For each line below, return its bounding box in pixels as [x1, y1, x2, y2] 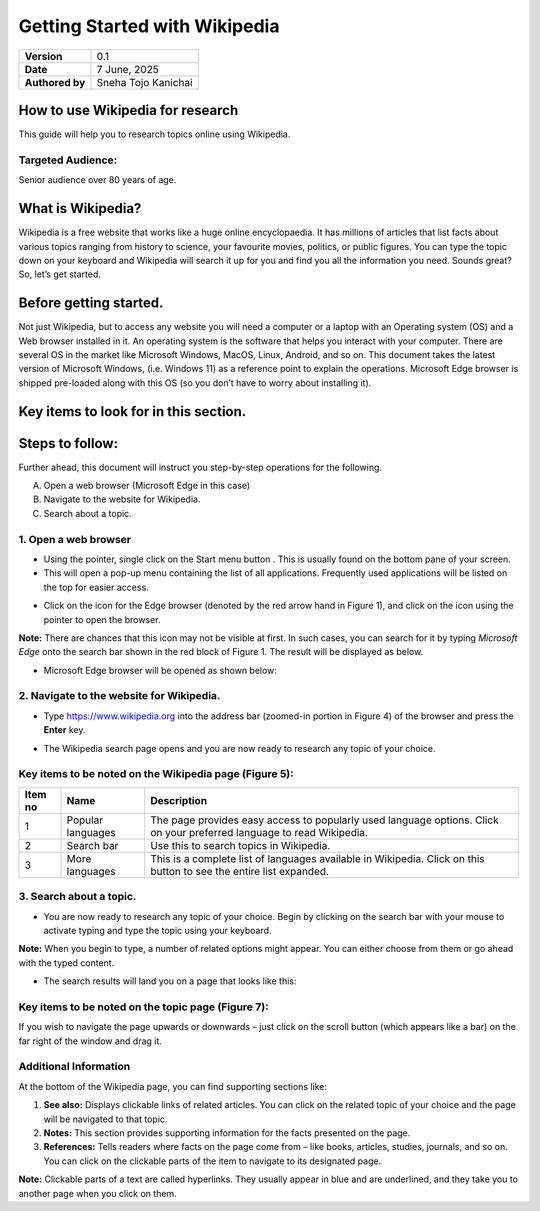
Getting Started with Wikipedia [18, 15, 280, 37]
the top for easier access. [43, 581, 149, 593]
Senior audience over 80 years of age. [18, 174, 177, 186]
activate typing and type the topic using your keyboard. [43, 924, 272, 936]
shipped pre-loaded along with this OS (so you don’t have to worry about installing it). [18, 376, 372, 389]
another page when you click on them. [18, 1187, 177, 1199]
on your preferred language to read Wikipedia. [150, 825, 369, 839]
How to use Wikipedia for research [18, 101, 239, 119]
